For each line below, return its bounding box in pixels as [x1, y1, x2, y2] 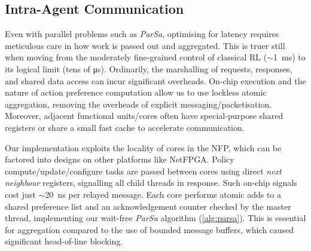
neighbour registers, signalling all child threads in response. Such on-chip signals [5, 176, 297, 189]
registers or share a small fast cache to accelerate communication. [5, 121, 245, 133]
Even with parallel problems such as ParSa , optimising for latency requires [5, 27, 279, 40]
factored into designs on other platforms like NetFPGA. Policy [5, 153, 234, 166]
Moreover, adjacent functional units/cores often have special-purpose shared [5, 109, 283, 122]
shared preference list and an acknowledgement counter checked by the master [5, 200, 291, 212]
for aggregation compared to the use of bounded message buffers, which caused [5, 223, 294, 235]
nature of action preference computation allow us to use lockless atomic [5, 86, 267, 99]
